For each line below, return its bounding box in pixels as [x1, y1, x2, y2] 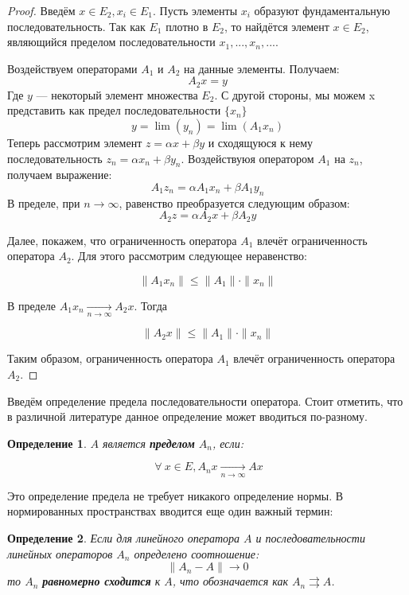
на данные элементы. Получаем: [184, 60, 340, 76]
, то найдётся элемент [224, 17, 329, 34]
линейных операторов [7, 545, 113, 562]
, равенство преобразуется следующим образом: [119, 194, 350, 211]
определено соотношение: [134, 545, 259, 562]
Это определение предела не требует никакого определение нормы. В [7, 487, 344, 504]
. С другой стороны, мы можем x [214, 86, 376, 103]
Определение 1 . [7, 434, 87, 451]
